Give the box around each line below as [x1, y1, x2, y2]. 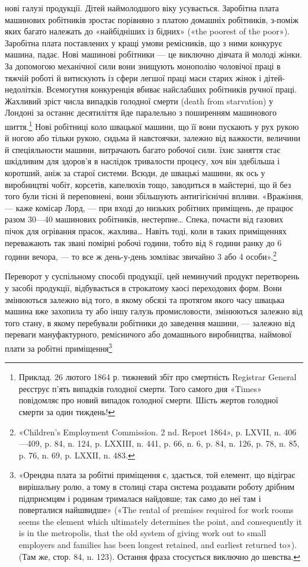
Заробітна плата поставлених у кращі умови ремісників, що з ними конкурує [5, 36, 283, 49]
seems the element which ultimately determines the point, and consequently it [18, 515, 302, 527]
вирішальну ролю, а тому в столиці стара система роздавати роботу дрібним [18, 480, 295, 492]
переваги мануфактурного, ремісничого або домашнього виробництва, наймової [5, 328, 292, 340]
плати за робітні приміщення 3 [5, 340, 113, 354]
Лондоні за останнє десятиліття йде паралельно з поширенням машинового [5, 106, 277, 119]
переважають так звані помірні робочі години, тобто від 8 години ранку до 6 [5, 236, 282, 249]
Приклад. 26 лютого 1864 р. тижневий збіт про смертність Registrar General [18, 371, 297, 383]
